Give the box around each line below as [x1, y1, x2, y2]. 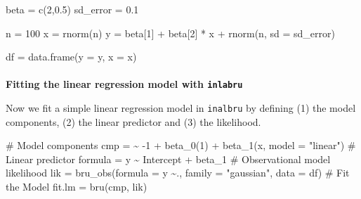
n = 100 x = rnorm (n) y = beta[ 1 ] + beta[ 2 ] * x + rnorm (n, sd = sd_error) [6, 25, 335, 40]
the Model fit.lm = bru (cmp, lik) [6, 179, 147, 194]
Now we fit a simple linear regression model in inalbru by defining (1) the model [6, 101, 356, 115]
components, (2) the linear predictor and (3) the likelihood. [6, 114, 261, 129]
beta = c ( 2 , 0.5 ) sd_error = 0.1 [6, 2, 139, 16]
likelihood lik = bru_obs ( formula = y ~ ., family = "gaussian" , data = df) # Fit [6, 165, 350, 180]
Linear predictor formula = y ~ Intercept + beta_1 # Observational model [6, 151, 331, 166]
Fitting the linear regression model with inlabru [6, 77, 243, 91]
